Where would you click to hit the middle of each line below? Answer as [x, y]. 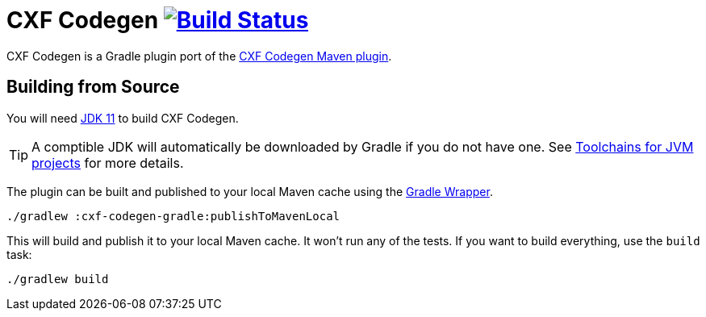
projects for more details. [108, 163]
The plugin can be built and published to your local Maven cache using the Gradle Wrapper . [250, 191]
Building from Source [93, 87]
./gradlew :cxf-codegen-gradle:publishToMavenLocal [173, 216]
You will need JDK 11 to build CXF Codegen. [123, 118]
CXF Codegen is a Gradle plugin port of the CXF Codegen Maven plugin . [199, 56]
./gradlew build [58, 279]
